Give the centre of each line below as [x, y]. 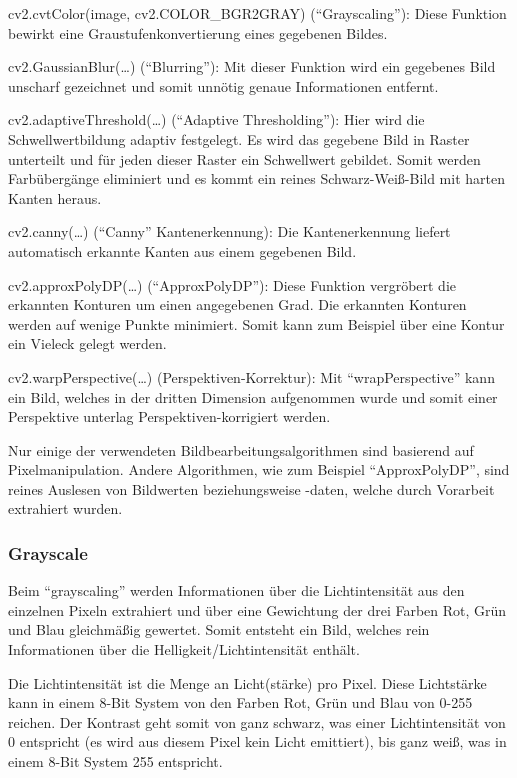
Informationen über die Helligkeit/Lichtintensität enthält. [184, 649]
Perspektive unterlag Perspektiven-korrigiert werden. [169, 416]
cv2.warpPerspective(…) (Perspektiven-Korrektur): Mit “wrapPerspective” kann [251, 376]
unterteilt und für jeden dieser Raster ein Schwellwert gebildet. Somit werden [244, 158]
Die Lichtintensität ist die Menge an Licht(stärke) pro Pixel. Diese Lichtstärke [247, 682]
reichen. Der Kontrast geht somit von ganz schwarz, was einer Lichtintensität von [257, 721]
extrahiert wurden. [65, 508]
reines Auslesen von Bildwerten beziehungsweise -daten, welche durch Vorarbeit [251, 488]
